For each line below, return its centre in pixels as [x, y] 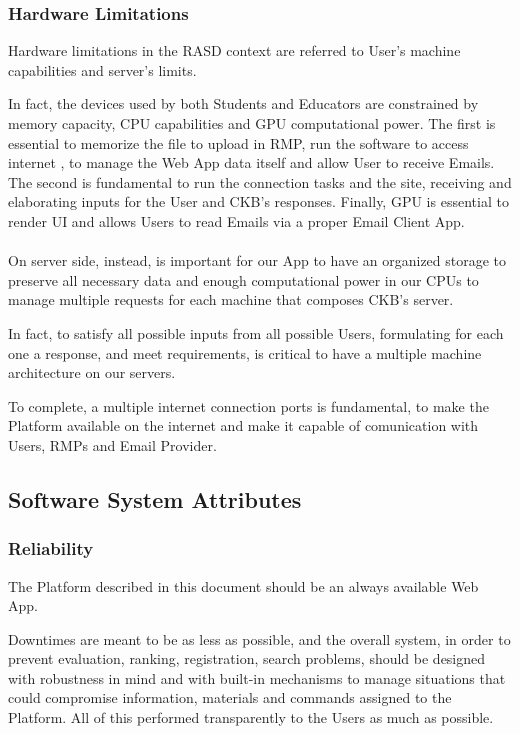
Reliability [51, 548]
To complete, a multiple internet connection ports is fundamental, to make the [248, 405]
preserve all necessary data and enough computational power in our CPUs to [243, 279]
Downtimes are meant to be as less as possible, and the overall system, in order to [259, 638]
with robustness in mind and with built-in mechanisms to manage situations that [257, 677]
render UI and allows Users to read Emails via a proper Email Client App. [236, 220]
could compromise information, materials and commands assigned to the [230, 697]
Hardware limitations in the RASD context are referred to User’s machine [234, 50]
